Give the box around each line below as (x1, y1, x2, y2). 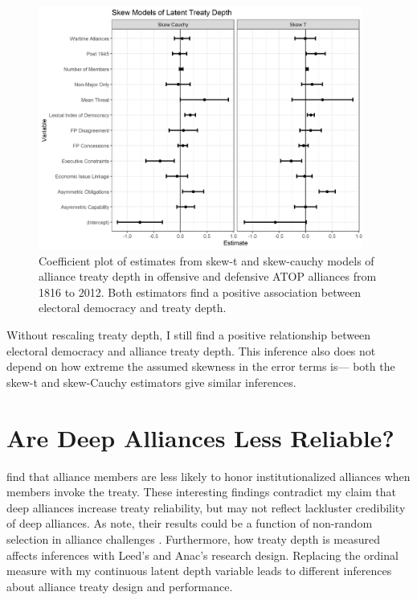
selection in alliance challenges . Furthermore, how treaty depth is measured (6, 530, 381, 547)
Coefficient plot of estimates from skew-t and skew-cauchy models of (39, 252, 374, 269)
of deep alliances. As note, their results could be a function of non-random (6, 515, 373, 532)
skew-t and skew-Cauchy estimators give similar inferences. (6, 373, 296, 390)
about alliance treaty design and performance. (6, 577, 233, 594)
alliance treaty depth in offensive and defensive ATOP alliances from (39, 268, 377, 285)
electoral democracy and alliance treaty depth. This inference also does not (6, 342, 376, 359)
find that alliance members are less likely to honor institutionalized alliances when (6, 467, 411, 484)
